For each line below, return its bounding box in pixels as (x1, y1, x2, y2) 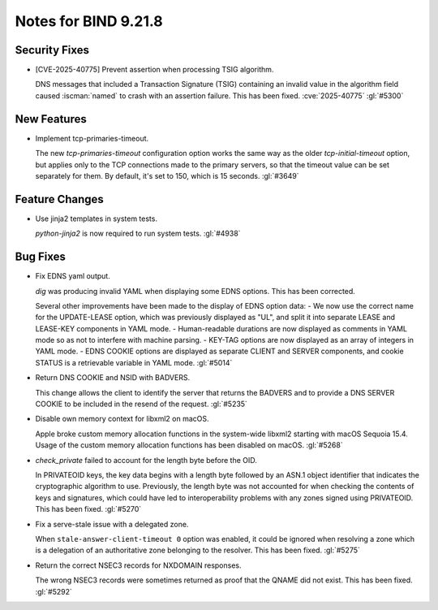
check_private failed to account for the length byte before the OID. (35, 455, 257, 465)
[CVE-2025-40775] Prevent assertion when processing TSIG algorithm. (35, 65, 274, 75)
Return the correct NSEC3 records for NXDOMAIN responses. (35, 560, 242, 570)
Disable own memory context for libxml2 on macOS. (35, 414, 210, 424)
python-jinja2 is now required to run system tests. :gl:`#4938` (35, 228, 241, 239)
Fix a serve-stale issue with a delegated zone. (35, 519, 189, 529)
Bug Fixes (15, 250, 67, 264)
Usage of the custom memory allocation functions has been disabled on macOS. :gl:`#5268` (35, 440, 344, 450)
